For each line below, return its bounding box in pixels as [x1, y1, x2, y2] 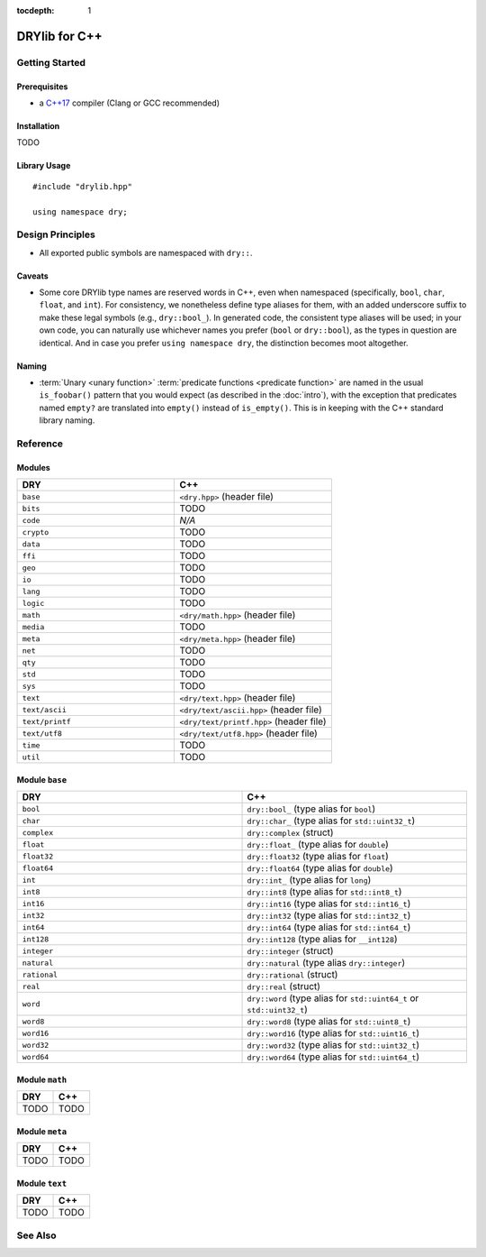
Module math [16, 1074, 67, 1085]
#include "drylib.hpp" [32, 181, 133, 191]
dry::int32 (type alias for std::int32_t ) [247, 909, 411, 922]
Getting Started [16, 56, 85, 69]
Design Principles [16, 228, 96, 241]
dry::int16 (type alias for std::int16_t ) [247, 897, 411, 910]
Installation [16, 120, 60, 131]
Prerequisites [16, 81, 68, 92]
